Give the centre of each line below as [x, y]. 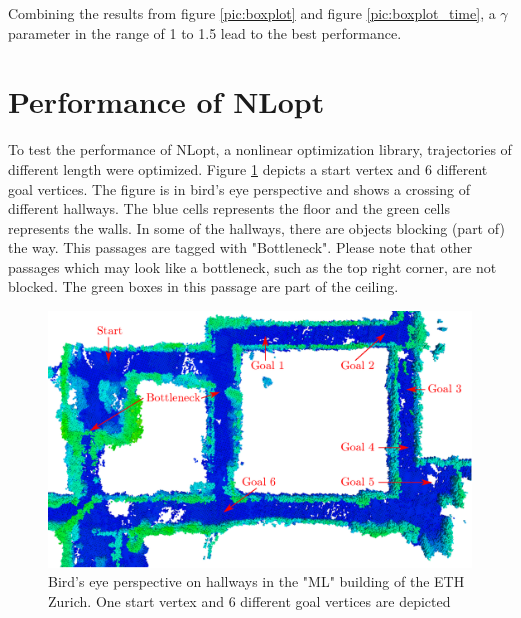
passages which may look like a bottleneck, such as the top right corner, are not [252, 266]
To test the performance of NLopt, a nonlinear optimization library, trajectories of [260, 149]
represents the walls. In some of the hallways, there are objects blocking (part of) [256, 227]
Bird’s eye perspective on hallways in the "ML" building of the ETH [256, 581]
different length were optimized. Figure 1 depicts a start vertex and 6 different [248, 168]
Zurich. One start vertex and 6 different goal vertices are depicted [249, 600]
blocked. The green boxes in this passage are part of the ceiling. [203, 286]
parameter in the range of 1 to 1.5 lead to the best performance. [205, 32]
